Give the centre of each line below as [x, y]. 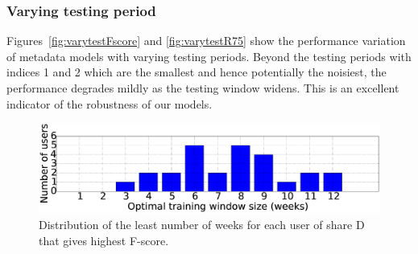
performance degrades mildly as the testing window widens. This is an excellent [203, 88]
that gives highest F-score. [104, 240]
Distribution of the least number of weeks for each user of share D [202, 224]
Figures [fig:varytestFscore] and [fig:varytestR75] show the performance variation [206, 41]
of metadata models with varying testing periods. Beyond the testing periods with [209, 56]
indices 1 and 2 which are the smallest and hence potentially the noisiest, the [197, 72]
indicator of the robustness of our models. [110, 103]
